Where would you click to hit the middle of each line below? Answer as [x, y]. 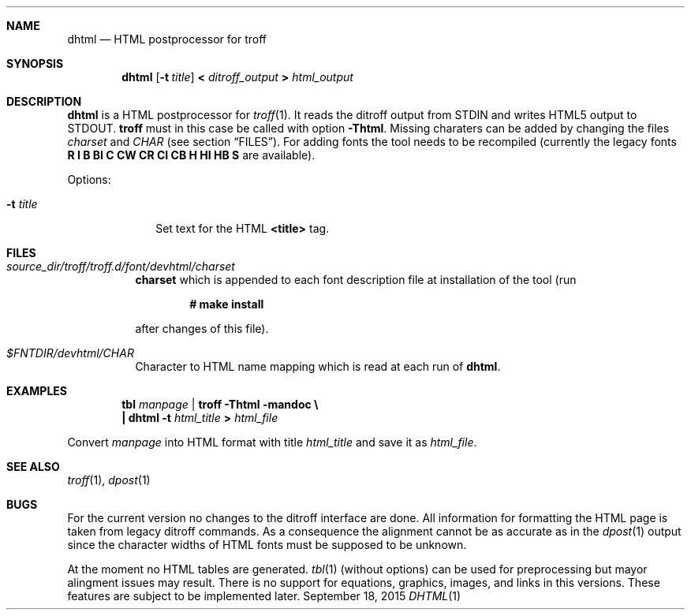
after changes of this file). [202, 329]
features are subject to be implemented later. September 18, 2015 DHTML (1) [264, 596]
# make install [227, 304]
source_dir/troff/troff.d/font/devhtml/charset [121, 266]
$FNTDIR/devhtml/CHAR [70, 353]
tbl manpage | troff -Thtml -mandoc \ [220, 404]
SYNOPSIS [35, 63]
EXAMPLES [37, 391]
